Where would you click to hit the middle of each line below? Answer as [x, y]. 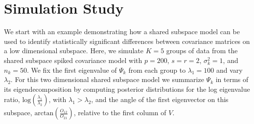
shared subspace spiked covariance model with [73, 60]
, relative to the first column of [120, 113]
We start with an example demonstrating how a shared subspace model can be [122, 31]
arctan [44, 114]
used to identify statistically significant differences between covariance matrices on [127, 41]
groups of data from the [202, 51]
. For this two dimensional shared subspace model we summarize [107, 79]
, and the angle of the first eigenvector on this [160, 99]
